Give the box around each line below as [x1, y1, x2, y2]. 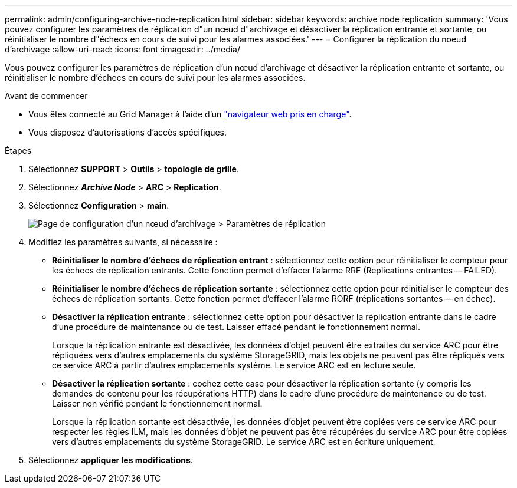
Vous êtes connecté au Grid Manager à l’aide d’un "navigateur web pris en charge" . [28, 109, 352, 119]
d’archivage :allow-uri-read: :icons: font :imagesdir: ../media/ [5, 44, 241, 54]
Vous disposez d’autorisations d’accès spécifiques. [28, 127, 227, 137]
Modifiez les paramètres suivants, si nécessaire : [28, 237, 218, 247]
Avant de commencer [5, 91, 88, 101]
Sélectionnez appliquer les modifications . [28, 455, 193, 465]
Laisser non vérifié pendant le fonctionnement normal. [52, 398, 263, 408]
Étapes [5, 146, 32, 156]
